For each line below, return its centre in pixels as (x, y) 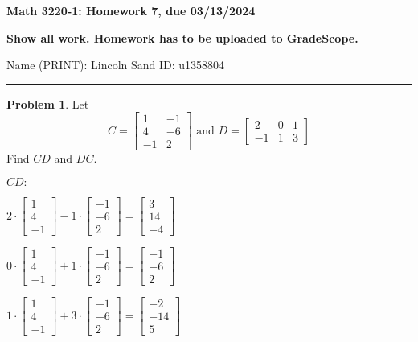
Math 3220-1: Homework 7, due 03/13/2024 (131, 10)
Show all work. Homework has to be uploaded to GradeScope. (182, 37)
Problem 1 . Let (48, 103)
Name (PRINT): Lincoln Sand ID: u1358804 (116, 65)
